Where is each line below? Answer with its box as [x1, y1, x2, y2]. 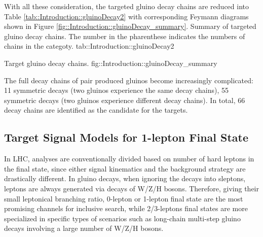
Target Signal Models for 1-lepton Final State [4, 129, 249, 145]
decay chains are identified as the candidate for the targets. [4, 105, 188, 115]
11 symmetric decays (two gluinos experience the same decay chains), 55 [4, 85, 229, 95]
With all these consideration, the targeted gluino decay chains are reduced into [4, 1, 249, 11]
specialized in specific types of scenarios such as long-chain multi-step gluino [4, 213, 241, 223]
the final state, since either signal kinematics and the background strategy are [4, 163, 246, 174]
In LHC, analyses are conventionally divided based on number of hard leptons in [4, 153, 254, 164]
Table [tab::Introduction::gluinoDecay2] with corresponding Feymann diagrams [4, 11, 249, 21]
